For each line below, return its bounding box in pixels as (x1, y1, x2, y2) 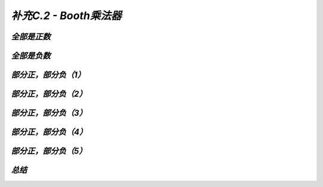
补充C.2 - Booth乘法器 (11, 9, 122, 22)
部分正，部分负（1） (11, 70, 86, 80)
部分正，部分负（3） (11, 108, 87, 118)
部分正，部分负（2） (11, 89, 87, 99)
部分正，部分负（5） (11, 146, 87, 157)
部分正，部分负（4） (11, 127, 88, 137)
